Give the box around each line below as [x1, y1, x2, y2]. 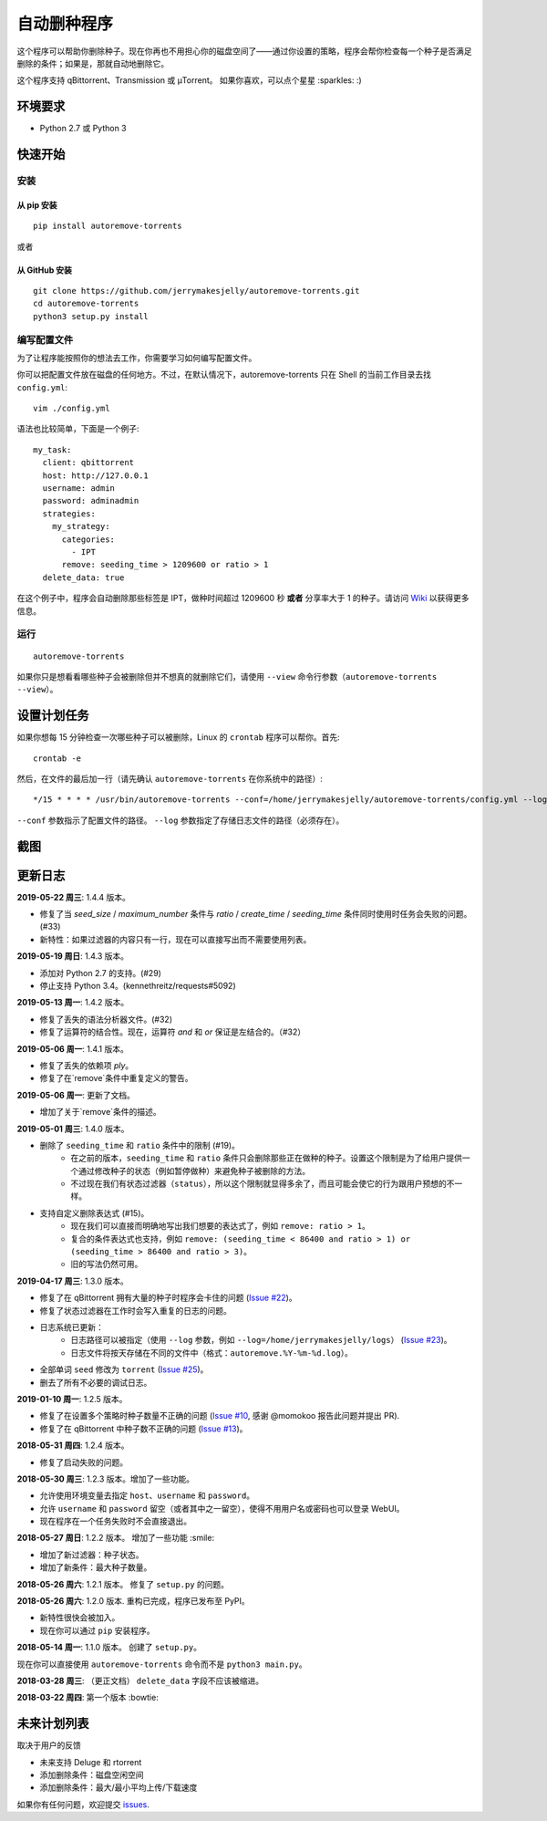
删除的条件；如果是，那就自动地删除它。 [16, 57, 169, 68]
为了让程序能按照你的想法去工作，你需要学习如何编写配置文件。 [16, 352, 257, 363]
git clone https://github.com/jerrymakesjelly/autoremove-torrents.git [33, 286, 360, 296]
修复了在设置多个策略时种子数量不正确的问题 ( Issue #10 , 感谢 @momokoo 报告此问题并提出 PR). [39, 1410, 400, 1421]
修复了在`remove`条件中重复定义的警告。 [39, 1073, 193, 1084]
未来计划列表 [16, 1716, 89, 1732]
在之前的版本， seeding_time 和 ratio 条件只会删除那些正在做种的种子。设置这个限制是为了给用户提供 [70, 1152, 463, 1163]
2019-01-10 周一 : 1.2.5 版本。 [16, 1393, 128, 1404]
